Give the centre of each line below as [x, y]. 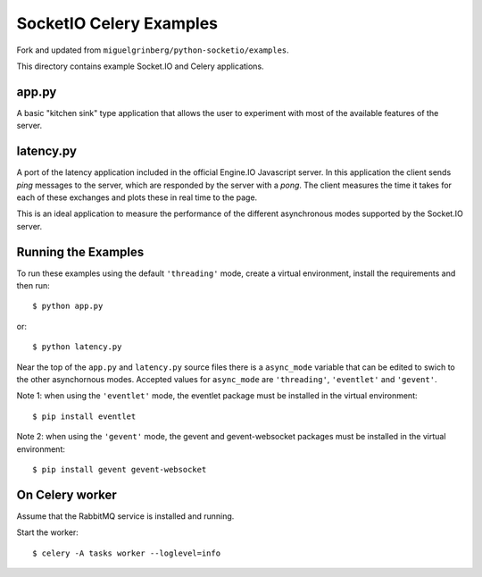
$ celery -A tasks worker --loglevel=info [127, 553]
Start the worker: [48, 532]
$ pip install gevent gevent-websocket [120, 469]
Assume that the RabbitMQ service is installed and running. [125, 516]
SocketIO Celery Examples [117, 23]
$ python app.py [68, 306]
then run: [33, 285]
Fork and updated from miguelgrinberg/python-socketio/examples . [153, 50]
